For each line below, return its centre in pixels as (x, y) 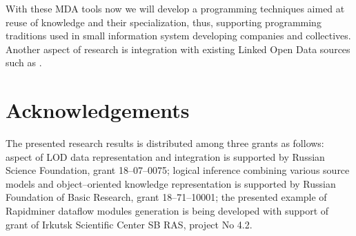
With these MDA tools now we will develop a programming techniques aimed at (175, 8)
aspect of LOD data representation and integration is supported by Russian (165, 156)
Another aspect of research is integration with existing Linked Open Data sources (178, 49)
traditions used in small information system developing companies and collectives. (178, 36)
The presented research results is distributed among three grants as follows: (165, 143)
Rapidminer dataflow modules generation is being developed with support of (167, 211)
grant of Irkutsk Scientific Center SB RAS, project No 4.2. (129, 224)
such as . (24, 62)
